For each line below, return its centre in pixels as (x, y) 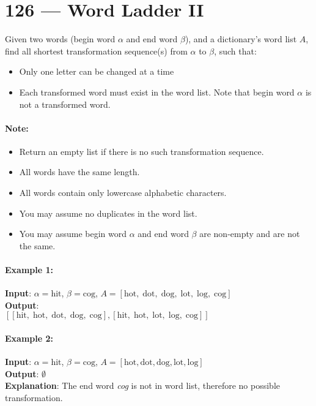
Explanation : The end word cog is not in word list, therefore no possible (142, 385)
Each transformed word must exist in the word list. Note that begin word (157, 92)
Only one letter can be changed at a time (97, 71)
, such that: (235, 51)
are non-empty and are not (250, 234)
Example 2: (29, 338)
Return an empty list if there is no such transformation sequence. (141, 151)
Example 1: (29, 270)
